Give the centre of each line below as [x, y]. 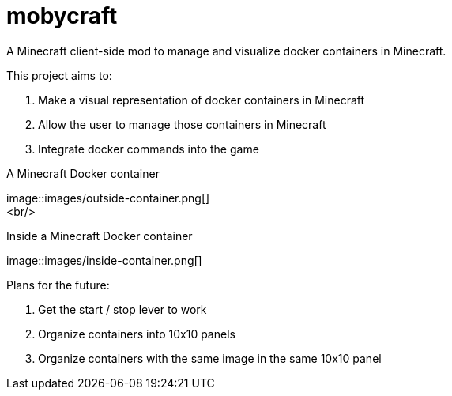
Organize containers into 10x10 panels [137, 334]
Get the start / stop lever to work [122, 309]
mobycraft [62, 16]
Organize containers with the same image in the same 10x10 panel [210, 358]
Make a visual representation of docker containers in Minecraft [202, 100]
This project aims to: [59, 75]
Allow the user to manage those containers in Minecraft [182, 124]
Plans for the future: [58, 285]
